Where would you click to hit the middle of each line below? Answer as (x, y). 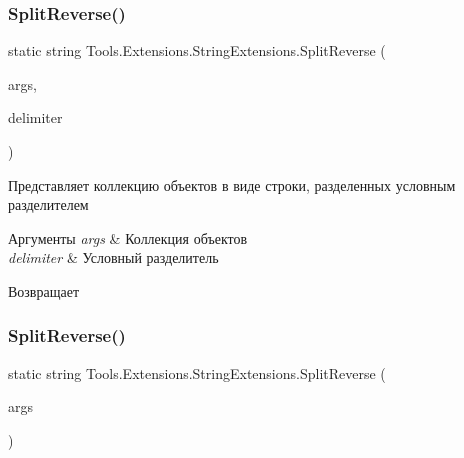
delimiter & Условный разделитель (113, 257)
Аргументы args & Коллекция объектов (128, 237)
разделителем (48, 204)
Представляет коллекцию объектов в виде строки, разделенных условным (232, 184)
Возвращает (44, 290)
